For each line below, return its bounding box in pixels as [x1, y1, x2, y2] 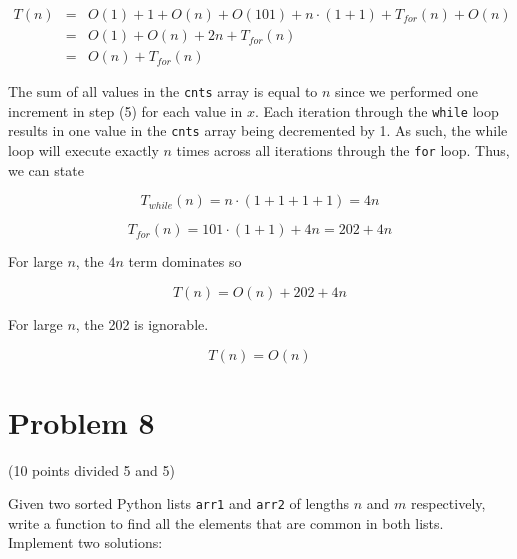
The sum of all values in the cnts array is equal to [8, 81, 318, 102]
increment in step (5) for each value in [8, 100, 243, 121]
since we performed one [335, 81, 478, 102]
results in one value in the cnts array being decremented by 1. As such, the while [8, 120, 508, 141]
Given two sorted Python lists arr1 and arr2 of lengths [8, 493, 350, 514]
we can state [8, 159, 84, 180]
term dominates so [128, 251, 242, 272]
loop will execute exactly [8, 140, 159, 161]
